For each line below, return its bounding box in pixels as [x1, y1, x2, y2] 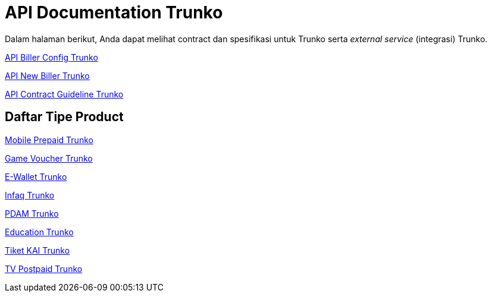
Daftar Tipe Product [5, 109, 124, 125]
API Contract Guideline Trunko [5, 89, 124, 99]
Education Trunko [5, 226, 74, 237]
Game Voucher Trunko [5, 153, 93, 163]
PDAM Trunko [5, 208, 59, 219]
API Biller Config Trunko [5, 52, 98, 62]
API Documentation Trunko [5, 2, 223, 23]
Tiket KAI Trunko [5, 245, 70, 255]
